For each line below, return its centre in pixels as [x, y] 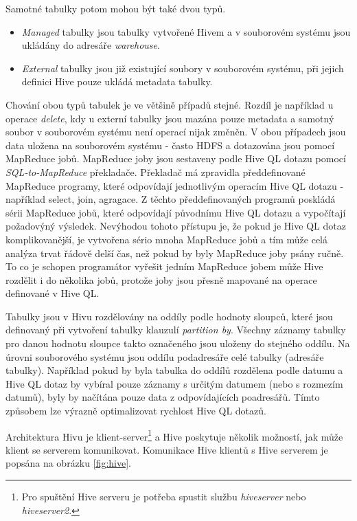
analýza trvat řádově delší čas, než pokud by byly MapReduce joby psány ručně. [175, 253]
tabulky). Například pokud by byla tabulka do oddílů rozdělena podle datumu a [174, 370]
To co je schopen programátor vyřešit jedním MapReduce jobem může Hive [164, 266]
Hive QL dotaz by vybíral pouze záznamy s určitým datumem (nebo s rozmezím [174, 383]
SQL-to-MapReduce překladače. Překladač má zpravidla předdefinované [156, 171]
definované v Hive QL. [53, 293]
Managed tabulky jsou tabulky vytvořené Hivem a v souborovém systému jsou [186, 31]
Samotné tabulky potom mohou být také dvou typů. [116, 8]
